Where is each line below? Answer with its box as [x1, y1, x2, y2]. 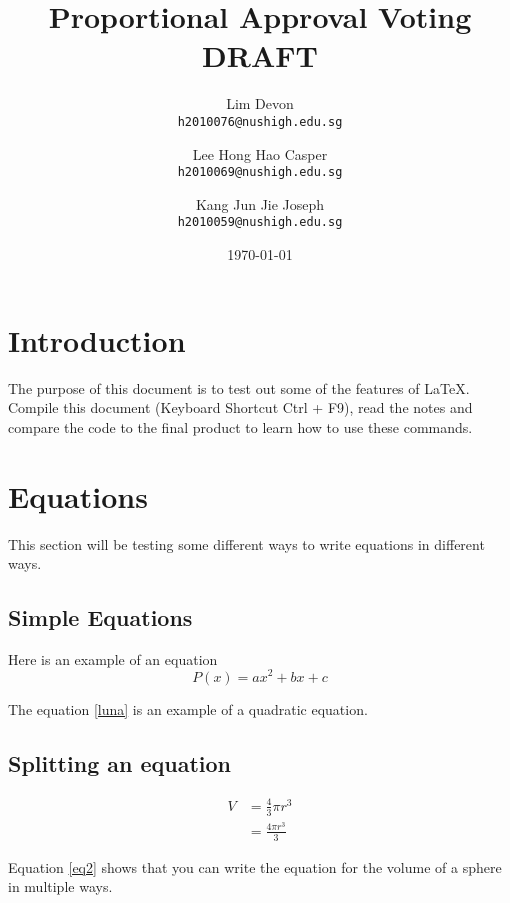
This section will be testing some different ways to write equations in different [8, 533, 485, 554]
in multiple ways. [8, 876, 113, 897]
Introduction [8, 319, 186, 360]
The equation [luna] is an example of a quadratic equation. [8, 698, 368, 719]
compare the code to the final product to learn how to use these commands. [8, 416, 473, 437]
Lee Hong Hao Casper [192, 143, 328, 164]
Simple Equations [8, 602, 193, 633]
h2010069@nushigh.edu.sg [177, 165, 343, 180]
